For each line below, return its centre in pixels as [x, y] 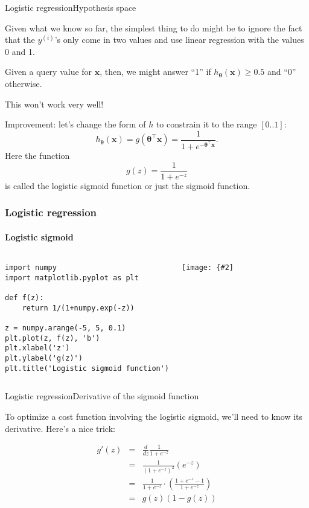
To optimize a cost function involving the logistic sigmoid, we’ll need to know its [154, 416]
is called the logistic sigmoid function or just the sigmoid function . [128, 185]
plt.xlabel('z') [37, 348]
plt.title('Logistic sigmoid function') [87, 368]
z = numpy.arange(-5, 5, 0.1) [65, 328]
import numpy [31, 268]
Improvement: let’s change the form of [75, 124]
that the [20, 40]
